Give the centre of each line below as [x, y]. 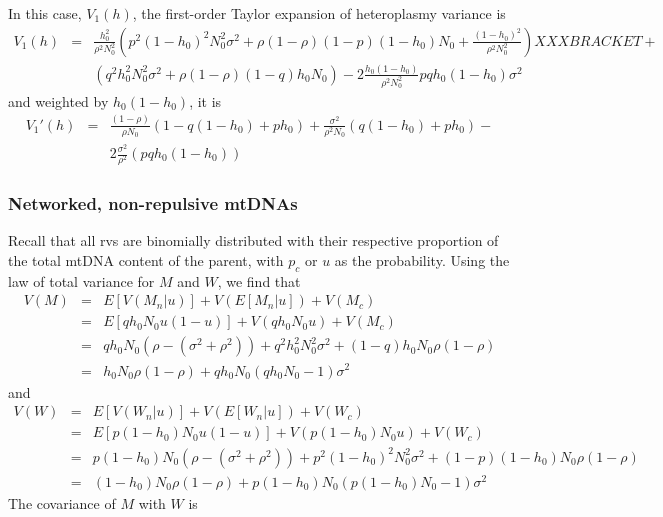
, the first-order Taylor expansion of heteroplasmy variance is [319, 13]
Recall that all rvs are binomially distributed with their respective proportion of [253, 240]
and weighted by [58, 100]
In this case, [45, 13]
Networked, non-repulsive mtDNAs [153, 203]
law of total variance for [81, 280]
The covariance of [62, 502]
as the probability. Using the [422, 259]
